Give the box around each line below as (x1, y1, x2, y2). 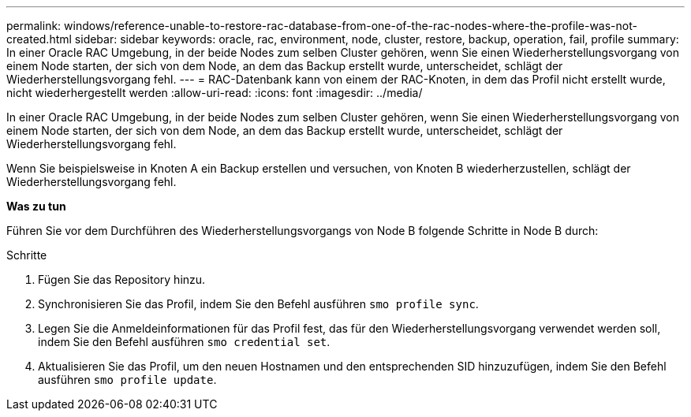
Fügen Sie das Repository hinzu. (38, 273, 206, 286)
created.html (6, 32, 72, 46)
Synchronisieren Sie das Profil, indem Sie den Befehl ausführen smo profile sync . (38, 297, 479, 311)
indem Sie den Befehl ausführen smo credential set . (38, 335, 331, 348)
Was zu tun (6, 199, 66, 213)
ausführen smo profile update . (38, 373, 217, 386)
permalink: (6, 19, 62, 32)
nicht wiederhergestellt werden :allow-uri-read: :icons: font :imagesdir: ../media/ (6, 86, 423, 99)
